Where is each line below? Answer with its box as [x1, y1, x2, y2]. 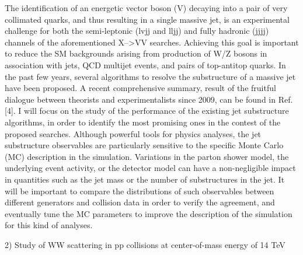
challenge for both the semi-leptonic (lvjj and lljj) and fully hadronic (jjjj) [5, 25, 269, 37]
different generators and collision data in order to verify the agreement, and [5, 196, 275, 208]
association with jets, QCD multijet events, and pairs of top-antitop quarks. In [5, 58, 286, 71]
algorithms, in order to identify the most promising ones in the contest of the [5, 116, 281, 128]
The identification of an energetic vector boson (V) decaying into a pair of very [5, 2, 288, 13]
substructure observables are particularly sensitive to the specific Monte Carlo [5, 139, 284, 151]
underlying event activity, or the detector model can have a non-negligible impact [5, 162, 296, 174]
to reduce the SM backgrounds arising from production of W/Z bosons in [5, 47, 267, 60]
